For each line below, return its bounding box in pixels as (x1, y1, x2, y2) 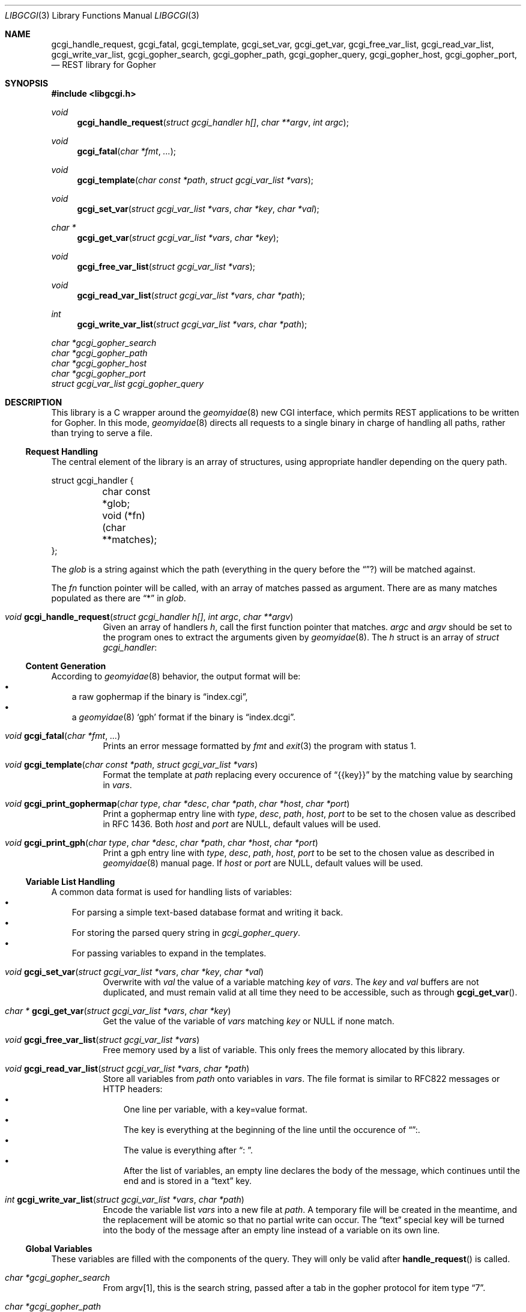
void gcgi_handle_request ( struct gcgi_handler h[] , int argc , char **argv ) (5, 612, 294, 622)
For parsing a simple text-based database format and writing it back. (71, 907, 343, 917)
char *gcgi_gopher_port (51, 368, 146, 378)
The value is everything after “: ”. (123, 1145, 253, 1155)
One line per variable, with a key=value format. (123, 1104, 307, 1114)
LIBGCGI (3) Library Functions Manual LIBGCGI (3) (5, 10, 199, 20)
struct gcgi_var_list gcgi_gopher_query (51, 378, 204, 389)
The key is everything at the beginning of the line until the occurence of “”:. (123, 1125, 420, 1135)
